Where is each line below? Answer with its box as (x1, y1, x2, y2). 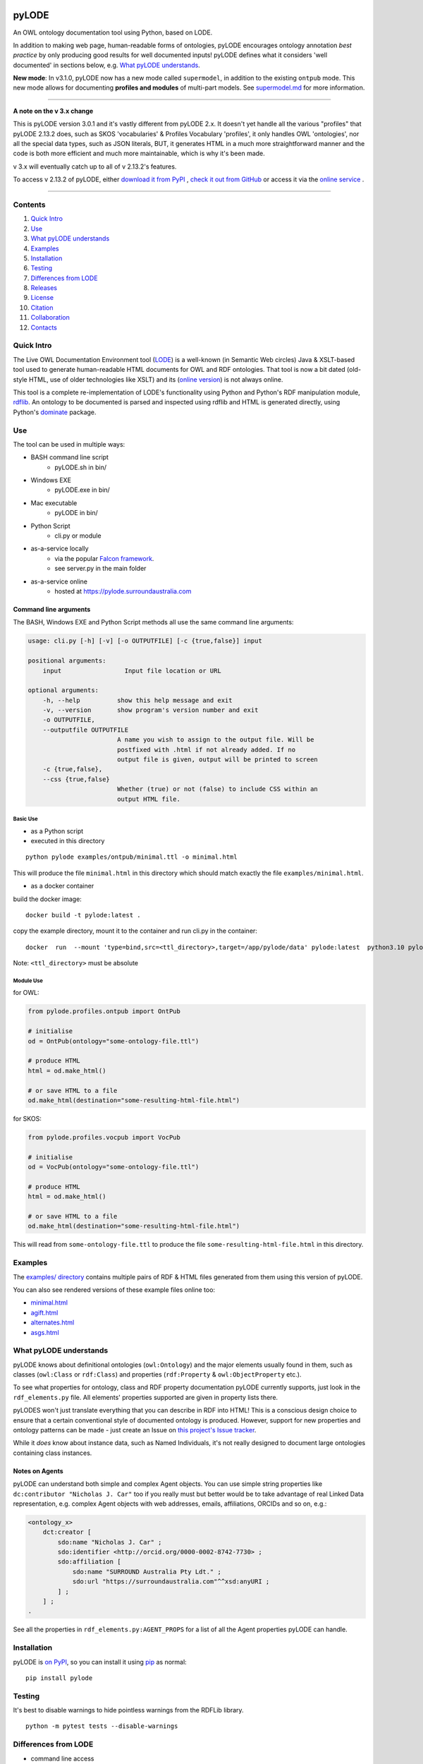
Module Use (13, 977, 44, 984)
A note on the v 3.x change (13, 107, 94, 115)
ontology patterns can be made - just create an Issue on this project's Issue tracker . (13, 1425, 257, 1434)
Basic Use (13, 815, 38, 822)
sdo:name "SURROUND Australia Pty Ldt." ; (72, 1567, 221, 1576)
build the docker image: (13, 895, 82, 903)
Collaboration (30, 313, 70, 322)
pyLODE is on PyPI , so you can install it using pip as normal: (13, 1657, 187, 1666)
